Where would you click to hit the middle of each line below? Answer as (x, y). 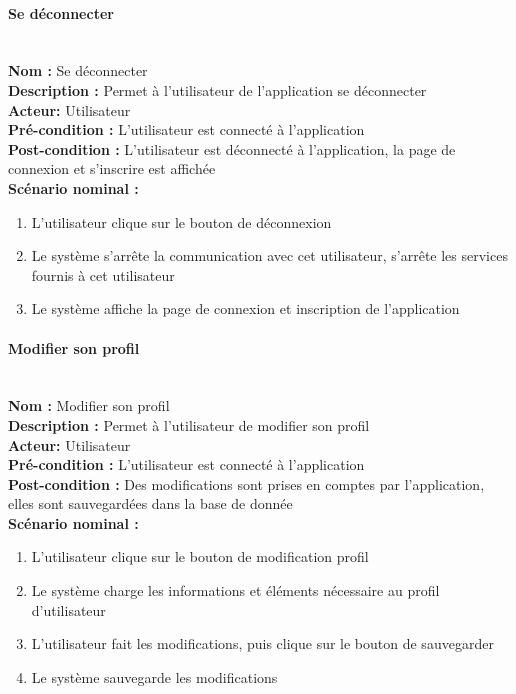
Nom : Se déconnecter (78, 70)
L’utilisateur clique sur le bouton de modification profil (200, 556)
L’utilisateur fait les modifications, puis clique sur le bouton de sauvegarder (262, 643)
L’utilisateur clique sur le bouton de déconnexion (181, 221)
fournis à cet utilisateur (103, 274)
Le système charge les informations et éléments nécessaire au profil (235, 590)
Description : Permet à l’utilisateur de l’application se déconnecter (217, 89)
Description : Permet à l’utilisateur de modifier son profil (189, 424)
